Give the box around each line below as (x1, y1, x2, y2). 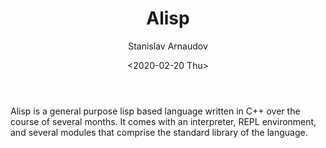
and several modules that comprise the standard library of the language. (10, 126, 308, 138)
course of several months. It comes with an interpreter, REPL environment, (10, 115, 317, 127)
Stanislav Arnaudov (128, 40, 208, 52)
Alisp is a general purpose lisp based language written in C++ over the (10, 105, 301, 117)
